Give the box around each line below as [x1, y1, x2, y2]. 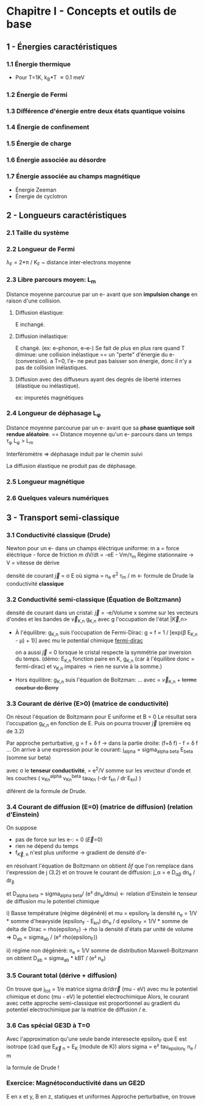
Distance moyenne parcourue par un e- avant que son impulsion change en [6, 290, 198, 298]
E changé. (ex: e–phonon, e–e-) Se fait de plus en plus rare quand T [15, 344, 185, 351]
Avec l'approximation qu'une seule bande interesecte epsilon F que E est [6, 1035, 187, 1044]
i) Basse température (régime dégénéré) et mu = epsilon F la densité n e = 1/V [6, 910, 197, 919]
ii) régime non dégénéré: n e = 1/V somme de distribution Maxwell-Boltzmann [6, 947, 199, 955]
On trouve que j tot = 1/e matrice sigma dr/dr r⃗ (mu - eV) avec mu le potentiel [6, 985, 198, 994]
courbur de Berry [15, 684, 59, 691]
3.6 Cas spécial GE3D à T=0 [6, 1021, 90, 1030]
